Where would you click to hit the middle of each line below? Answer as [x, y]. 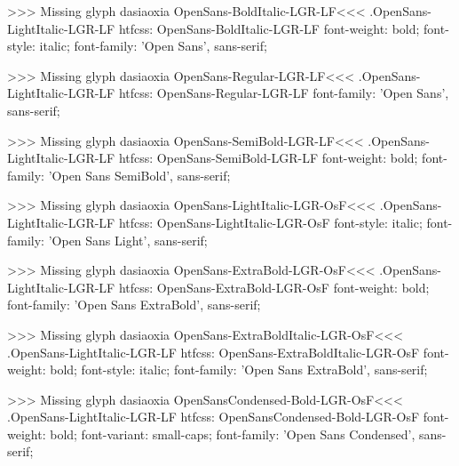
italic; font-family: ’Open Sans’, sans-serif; [153, 46]
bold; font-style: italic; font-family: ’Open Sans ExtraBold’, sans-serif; [239, 370]
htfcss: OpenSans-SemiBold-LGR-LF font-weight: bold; [268, 158]
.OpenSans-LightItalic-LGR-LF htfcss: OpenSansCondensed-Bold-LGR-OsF [214, 417]
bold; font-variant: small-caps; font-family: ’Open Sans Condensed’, [233, 434]
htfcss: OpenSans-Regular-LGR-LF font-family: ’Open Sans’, [284, 93]
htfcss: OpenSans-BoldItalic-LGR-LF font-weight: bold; [269, 28]
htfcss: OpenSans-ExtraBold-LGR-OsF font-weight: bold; [274, 287]
